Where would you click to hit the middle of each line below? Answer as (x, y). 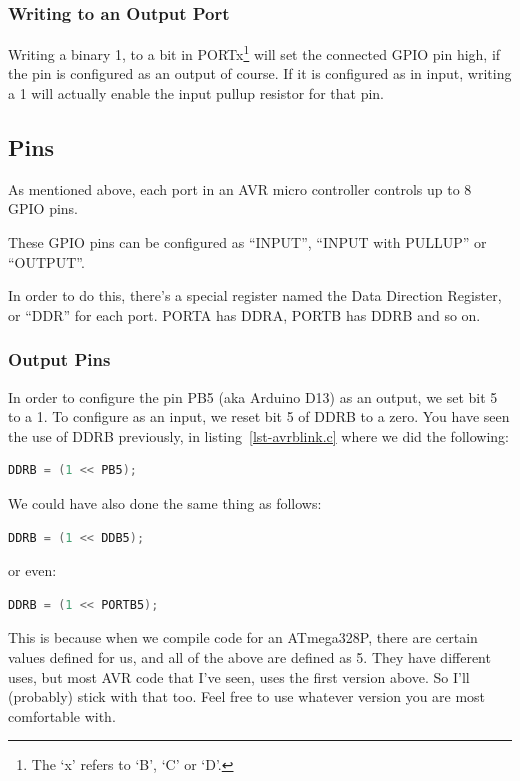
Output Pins (59, 359)
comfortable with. (62, 715)
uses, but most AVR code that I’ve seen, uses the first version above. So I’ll (239, 676)
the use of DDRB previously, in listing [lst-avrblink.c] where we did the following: (258, 435)
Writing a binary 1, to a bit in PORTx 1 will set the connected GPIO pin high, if (254, 52)
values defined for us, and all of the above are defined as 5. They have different (249, 656)
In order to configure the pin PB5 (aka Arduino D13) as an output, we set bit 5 (253, 396)
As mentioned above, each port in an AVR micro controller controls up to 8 (240, 188)
